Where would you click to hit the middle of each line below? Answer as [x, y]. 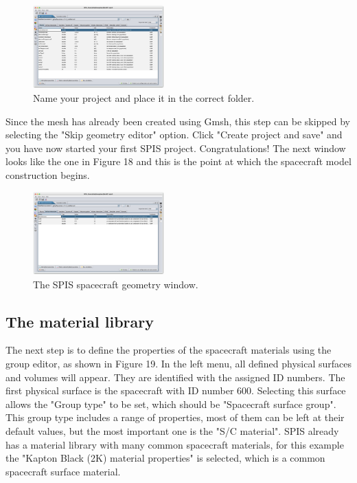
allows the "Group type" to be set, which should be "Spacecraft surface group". [171, 404]
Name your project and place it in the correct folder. [144, 97]
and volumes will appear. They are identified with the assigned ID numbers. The [175, 377]
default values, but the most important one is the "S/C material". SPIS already [172, 431]
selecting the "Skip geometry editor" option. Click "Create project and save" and [174, 135]
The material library [80, 321]
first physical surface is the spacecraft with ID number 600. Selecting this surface [176, 390]
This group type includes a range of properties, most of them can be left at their [175, 417]
